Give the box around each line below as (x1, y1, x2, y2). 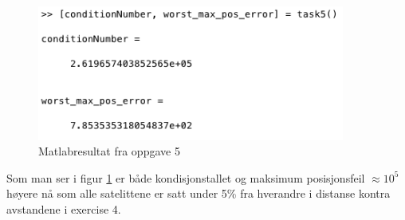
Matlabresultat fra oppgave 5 (38, 143, 180, 159)
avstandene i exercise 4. (6, 200, 121, 217)
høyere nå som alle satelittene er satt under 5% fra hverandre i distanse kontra (6, 185, 391, 202)
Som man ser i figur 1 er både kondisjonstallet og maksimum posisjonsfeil (6, 169, 365, 186)
